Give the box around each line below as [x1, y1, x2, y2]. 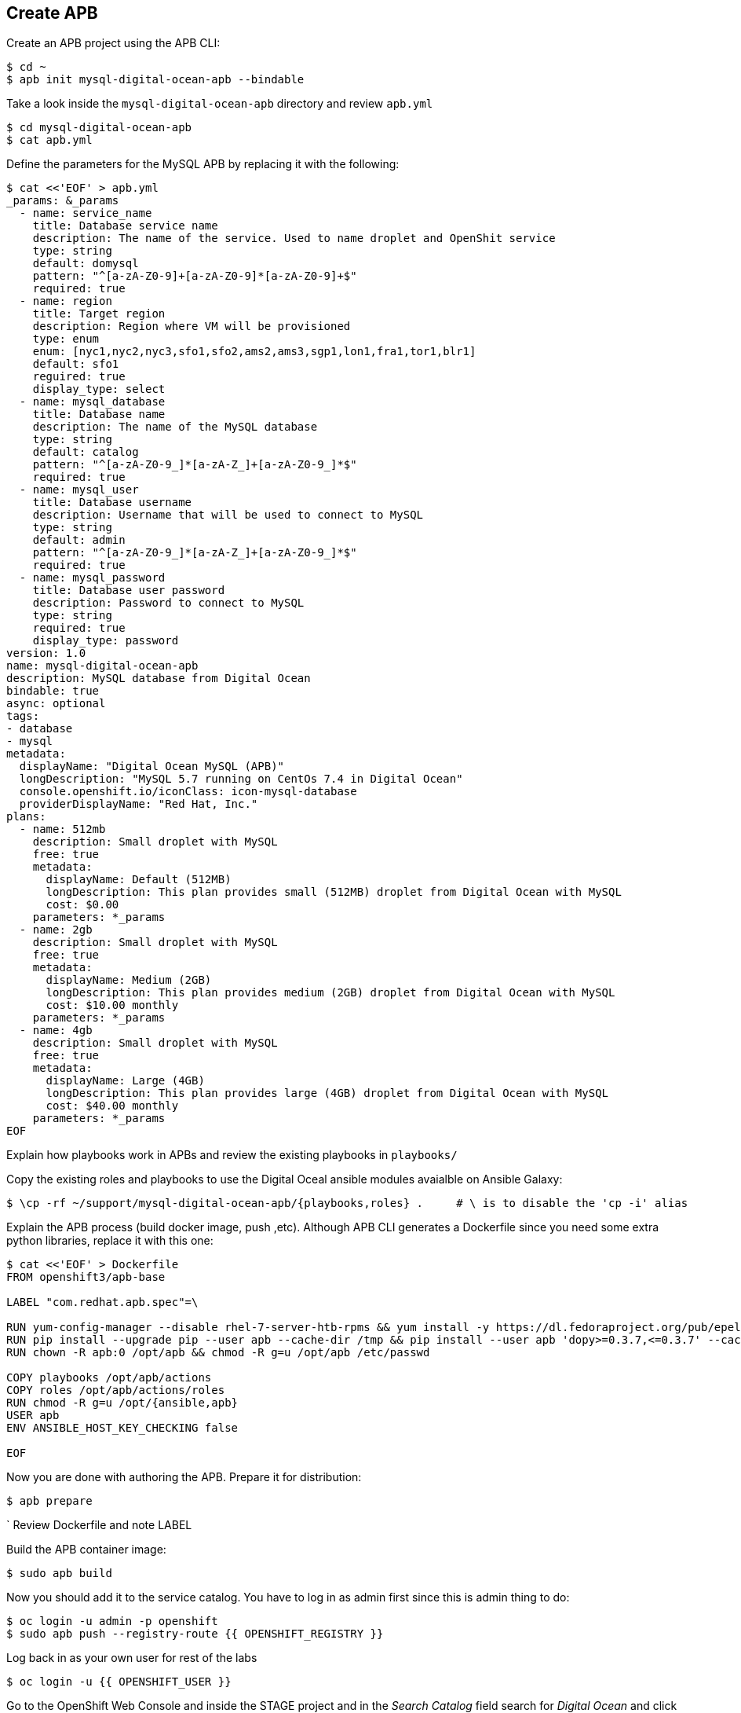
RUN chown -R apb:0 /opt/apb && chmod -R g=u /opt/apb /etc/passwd [6, 1346, 430, 1359]
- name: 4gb [19, 1024, 93, 1037]
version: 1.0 [6, 647, 86, 660]
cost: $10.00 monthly [46, 999, 179, 1012]
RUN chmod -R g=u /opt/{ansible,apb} [6, 1396, 239, 1410]
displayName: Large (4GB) [46, 1074, 205, 1088]
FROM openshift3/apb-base [6, 1271, 166, 1284]
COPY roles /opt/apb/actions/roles [6, 1384, 225, 1397]
